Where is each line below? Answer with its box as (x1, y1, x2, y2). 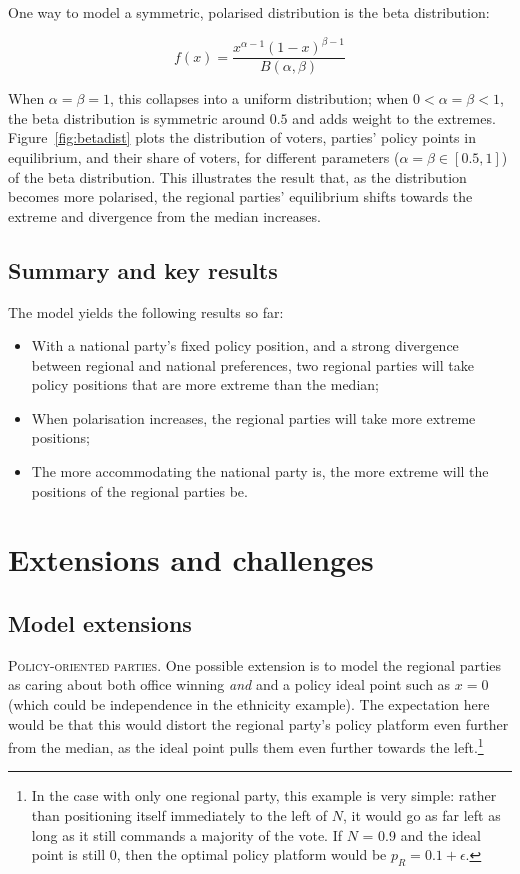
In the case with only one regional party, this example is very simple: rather (31, 785, 497, 806)
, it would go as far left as (343, 805, 501, 826)
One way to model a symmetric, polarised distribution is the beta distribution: (8, 2, 490, 22)
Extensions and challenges (8, 539, 374, 580)
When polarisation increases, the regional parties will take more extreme (31, 407, 476, 428)
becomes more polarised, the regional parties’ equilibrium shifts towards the (8, 186, 473, 207)
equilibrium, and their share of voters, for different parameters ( (8, 146, 400, 167)
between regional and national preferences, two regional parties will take (31, 354, 474, 375)
